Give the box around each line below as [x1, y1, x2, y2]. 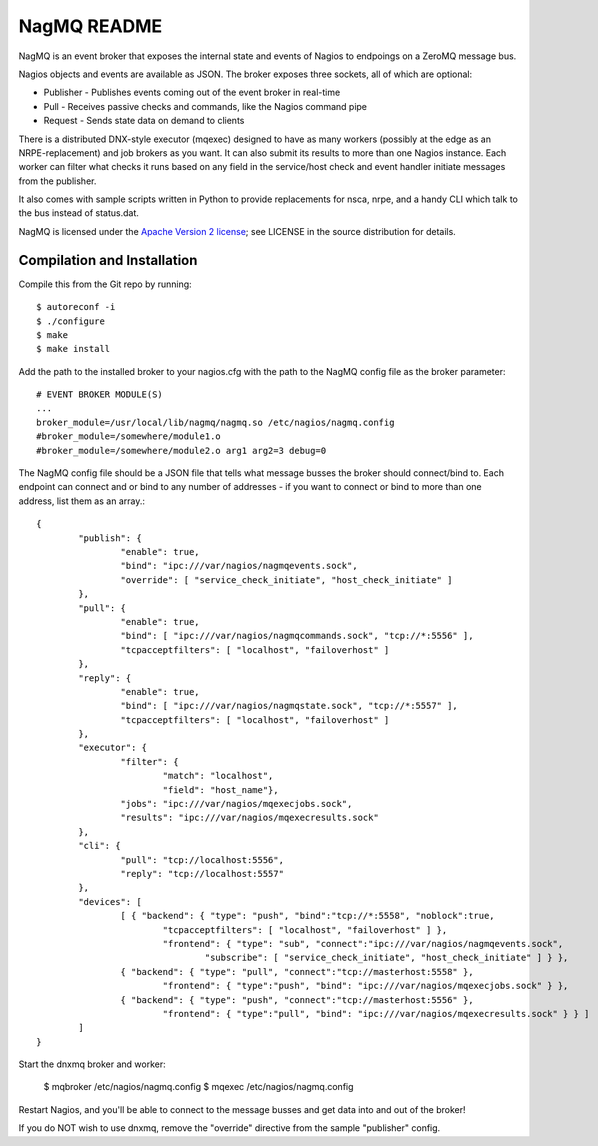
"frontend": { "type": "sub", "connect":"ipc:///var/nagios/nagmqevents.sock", [162, 938, 564, 949]
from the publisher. [18, 175, 97, 187]
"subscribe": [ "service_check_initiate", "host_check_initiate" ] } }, [204, 952, 569, 964]
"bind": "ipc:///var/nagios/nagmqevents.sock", [120, 560, 359, 572]
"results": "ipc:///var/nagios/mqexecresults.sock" [120, 812, 379, 824]
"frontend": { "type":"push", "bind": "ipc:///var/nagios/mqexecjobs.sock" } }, [162, 980, 569, 992]
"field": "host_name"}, [162, 784, 279, 795]
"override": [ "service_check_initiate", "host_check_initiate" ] [120, 574, 453, 585]
